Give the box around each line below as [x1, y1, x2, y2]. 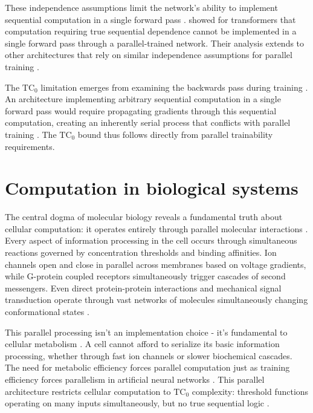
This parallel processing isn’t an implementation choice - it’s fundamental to [5, 325, 288, 338]
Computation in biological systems [5, 175, 298, 200]
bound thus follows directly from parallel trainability [77, 128, 273, 140]
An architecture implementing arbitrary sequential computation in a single [5, 93, 281, 105]
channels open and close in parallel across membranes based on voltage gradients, [5, 258, 306, 270]
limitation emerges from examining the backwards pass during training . [40, 80, 308, 93]
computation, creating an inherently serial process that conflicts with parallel [5, 116, 291, 129]
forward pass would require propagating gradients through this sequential [5, 104, 277, 117]
